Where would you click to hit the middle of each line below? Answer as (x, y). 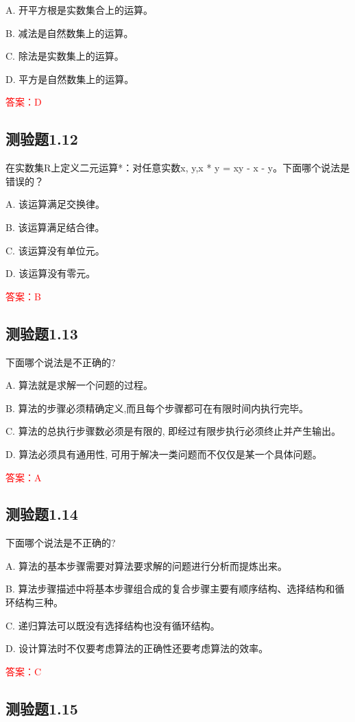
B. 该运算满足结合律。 (55, 227)
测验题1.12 (42, 139)
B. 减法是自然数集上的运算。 (70, 33)
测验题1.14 (42, 514)
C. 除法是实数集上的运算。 (65, 56)
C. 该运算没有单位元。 (55, 250)
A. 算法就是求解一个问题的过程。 (79, 385)
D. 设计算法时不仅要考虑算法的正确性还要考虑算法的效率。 (137, 648)
